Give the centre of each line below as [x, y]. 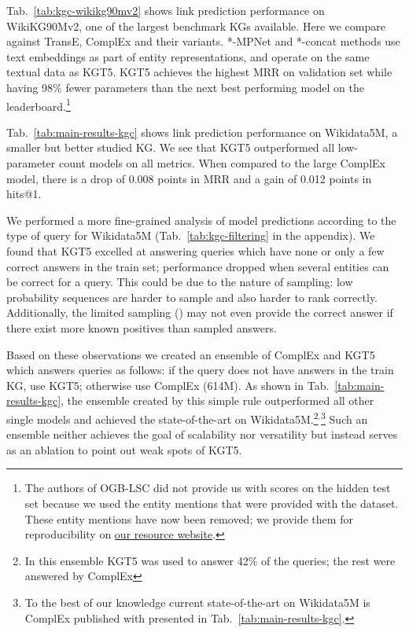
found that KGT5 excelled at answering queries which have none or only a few [195, 250]
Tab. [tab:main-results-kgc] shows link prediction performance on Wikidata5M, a [202, 132]
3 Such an [345, 417]
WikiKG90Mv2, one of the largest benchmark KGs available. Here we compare [196, 26]
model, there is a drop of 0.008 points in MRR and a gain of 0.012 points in [189, 178]
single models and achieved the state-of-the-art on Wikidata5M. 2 [162, 417]
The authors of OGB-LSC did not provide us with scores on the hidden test [208, 488]
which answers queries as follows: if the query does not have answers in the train [200, 370]
